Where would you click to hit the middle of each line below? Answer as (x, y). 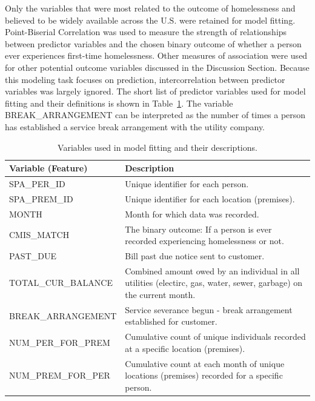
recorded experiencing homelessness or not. (204, 241)
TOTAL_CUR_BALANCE (61, 283)
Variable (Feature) (48, 168)
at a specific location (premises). (185, 348)
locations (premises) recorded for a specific (204, 375)
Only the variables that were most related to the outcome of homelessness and (150, 8)
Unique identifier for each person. (187, 183)
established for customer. (171, 321)
